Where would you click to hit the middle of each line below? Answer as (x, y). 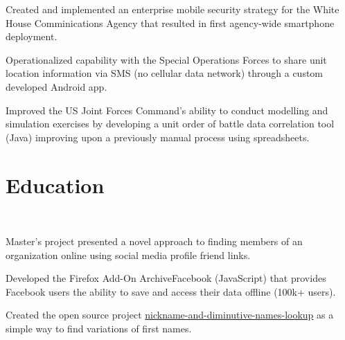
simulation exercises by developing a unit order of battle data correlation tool (170, 124)
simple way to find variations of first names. (99, 329)
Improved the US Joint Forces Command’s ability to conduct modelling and (167, 110)
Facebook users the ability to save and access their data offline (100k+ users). (171, 291)
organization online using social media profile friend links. (128, 254)
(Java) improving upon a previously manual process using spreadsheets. (158, 137)
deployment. (32, 36)
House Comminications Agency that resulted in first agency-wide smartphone (170, 23)
